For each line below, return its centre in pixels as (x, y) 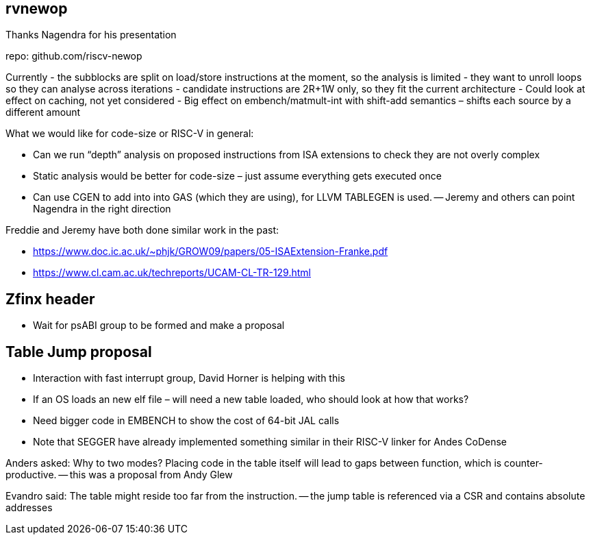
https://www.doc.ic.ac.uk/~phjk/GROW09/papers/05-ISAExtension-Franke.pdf (211, 251)
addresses (29, 508)
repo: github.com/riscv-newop (74, 56)
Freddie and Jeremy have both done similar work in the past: (142, 230)
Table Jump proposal (79, 352)
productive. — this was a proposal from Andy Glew (119, 475)
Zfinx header (50, 299)
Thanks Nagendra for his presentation (91, 35)
